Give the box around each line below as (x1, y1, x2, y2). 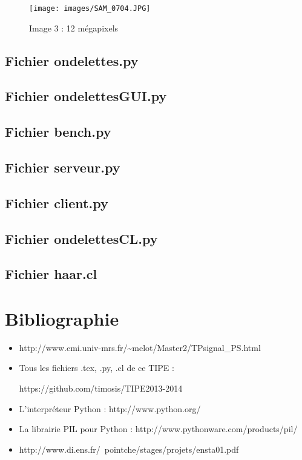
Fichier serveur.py (5, 157, 120, 176)
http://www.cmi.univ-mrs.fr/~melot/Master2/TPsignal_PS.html (19, 341, 261, 353)
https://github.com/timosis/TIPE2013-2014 (19, 382, 183, 395)
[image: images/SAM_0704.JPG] (29, 4, 151, 13)
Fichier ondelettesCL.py (5, 229, 158, 248)
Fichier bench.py (5, 122, 111, 141)
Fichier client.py (5, 193, 108, 212)
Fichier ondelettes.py (5, 51, 139, 70)
